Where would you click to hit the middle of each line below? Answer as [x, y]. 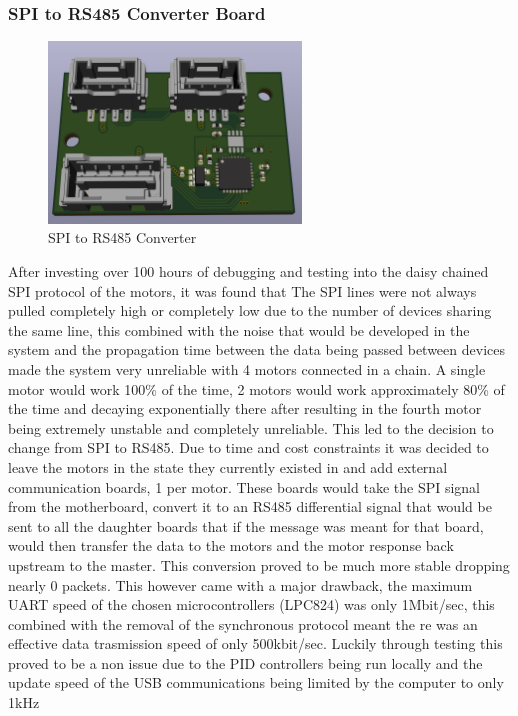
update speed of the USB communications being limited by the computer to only [256, 682]
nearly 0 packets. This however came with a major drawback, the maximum [240, 584]
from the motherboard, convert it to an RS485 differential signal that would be [250, 506]
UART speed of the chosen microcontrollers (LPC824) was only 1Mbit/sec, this [251, 604]
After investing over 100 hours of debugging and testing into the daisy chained [248, 271]
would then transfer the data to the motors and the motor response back [231, 545]
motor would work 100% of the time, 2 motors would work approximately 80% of [256, 388]
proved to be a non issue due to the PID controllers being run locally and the [245, 662]
